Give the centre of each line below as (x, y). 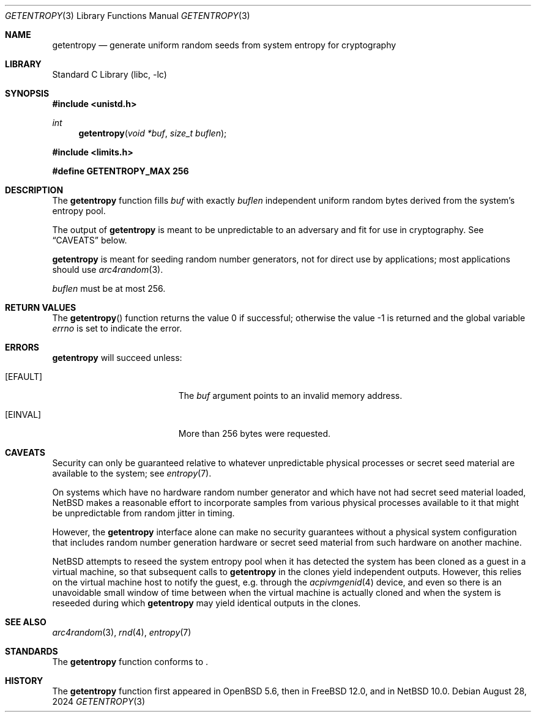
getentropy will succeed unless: (117, 358)
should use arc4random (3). (108, 269)
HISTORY (24, 681)
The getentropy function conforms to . (130, 662)
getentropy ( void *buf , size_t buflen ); (153, 133)
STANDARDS (32, 651)
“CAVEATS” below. (90, 240)
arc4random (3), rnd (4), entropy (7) (122, 632)
